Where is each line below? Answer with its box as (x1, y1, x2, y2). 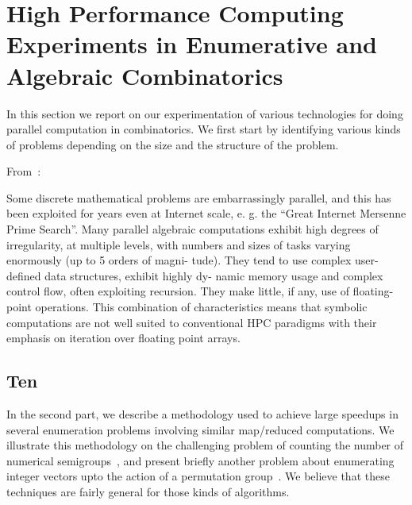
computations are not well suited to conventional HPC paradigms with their (6, 314, 377, 330)
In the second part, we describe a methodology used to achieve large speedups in (6, 406, 399, 422)
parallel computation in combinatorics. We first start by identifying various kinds (6, 121, 401, 137)
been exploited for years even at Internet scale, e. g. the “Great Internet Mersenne (6, 205, 406, 222)
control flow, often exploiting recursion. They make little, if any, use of (6, 283, 349, 299)
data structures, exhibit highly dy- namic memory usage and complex (44, 267, 383, 283)
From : (6, 163, 41, 179)
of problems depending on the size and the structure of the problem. (6, 136, 339, 152)
